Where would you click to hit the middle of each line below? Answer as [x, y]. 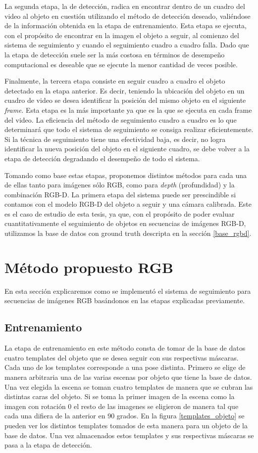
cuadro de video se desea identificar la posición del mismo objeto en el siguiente [125, 100]
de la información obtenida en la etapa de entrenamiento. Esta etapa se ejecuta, [126, 25]
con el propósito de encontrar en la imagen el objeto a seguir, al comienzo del [122, 35]
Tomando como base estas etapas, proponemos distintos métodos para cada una [126, 175]
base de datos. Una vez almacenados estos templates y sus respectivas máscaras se [129, 435]
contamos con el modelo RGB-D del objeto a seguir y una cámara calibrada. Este [128, 204]
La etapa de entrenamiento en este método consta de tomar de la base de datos [125, 348]
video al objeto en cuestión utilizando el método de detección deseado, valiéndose [128, 16]
